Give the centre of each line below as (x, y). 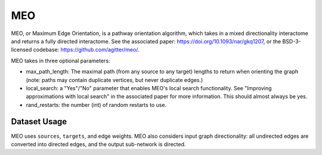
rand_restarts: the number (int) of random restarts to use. (96, 105)
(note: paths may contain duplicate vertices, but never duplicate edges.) (114, 80)
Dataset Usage (39, 122)
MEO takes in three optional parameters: (61, 61)
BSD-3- (292, 41)
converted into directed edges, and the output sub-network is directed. (98, 144)
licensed (21, 50)
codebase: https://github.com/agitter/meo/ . (86, 50)
